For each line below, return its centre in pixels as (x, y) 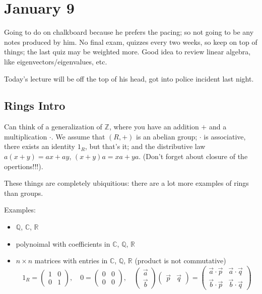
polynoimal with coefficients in (63, 243)
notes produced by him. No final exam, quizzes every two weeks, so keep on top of (131, 42)
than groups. (24, 193)
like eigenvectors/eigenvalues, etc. (56, 61)
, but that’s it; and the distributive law (145, 146)
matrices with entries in (71, 261)
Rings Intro (35, 105)
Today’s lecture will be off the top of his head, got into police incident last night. (129, 78)
